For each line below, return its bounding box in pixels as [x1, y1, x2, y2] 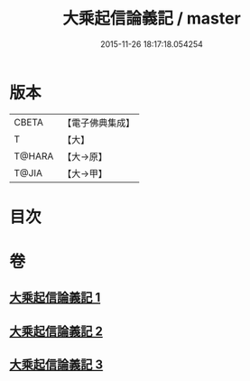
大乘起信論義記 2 [9, 323, 104, 339]
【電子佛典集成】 [62, 116, 135, 129]
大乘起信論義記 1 [9, 290, 101, 305]
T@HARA [14, 150, 54, 163]
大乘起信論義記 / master [62, 8, 241, 29]
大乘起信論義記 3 [9, 358, 104, 373]
